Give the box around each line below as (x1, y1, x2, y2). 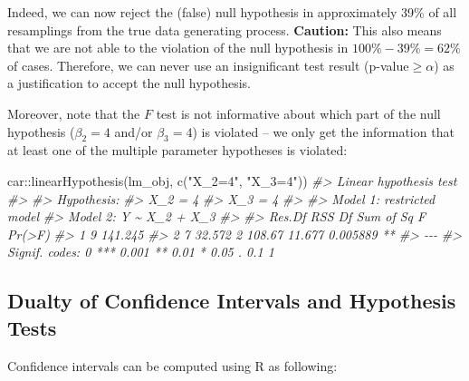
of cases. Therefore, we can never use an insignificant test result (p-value (7, 55, 409, 74)
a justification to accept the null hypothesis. (7, 73, 251, 93)
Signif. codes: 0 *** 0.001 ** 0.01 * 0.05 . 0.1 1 (7, 242, 274, 261)
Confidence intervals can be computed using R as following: (7, 356, 338, 375)
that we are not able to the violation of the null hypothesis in (7, 38, 349, 57)
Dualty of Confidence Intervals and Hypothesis (7, 287, 456, 315)
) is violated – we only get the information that (192, 122, 455, 141)
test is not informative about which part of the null (156, 103, 441, 122)
